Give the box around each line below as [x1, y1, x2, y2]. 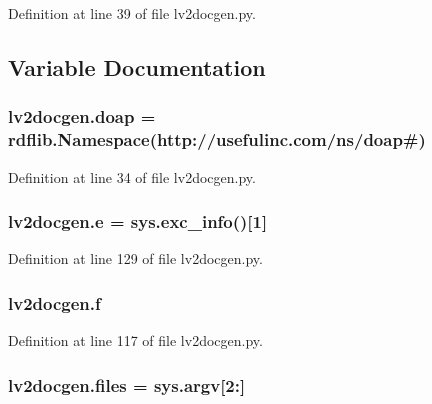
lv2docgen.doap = [8, 104, 156, 129]
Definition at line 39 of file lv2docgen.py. [8, 3, 256, 23]
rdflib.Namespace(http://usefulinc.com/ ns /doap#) [8, 127, 426, 152]
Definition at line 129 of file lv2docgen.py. [8, 248, 263, 269]
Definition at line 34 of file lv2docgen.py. [8, 166, 256, 187]
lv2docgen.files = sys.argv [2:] [8, 372, 246, 397]
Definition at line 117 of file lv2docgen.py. [8, 330, 263, 351]
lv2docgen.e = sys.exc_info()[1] [8, 209, 268, 234]
